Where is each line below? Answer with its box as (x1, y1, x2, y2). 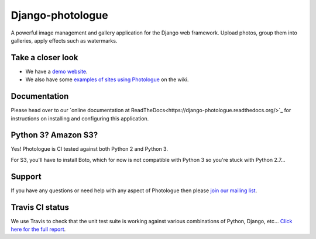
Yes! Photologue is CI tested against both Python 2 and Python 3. (11, 146, 168, 153)
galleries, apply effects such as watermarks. (11, 37, 118, 44)
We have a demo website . (25, 68, 88, 75)
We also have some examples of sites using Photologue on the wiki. (25, 76, 189, 83)
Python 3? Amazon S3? (11, 130, 98, 140)
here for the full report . (11, 226, 66, 233)
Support (11, 171, 42, 181)
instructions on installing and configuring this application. (11, 115, 149, 122)
